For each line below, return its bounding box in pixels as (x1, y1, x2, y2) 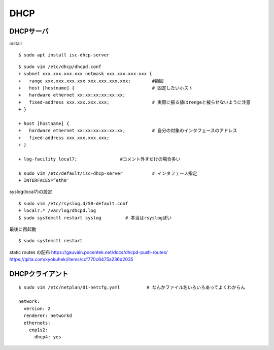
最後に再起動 (9, 226, 37, 232)
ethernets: (23, 320, 51, 326)
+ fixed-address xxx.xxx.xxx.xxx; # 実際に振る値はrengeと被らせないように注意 (18, 99, 251, 105)
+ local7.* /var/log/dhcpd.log (18, 208, 96, 213)
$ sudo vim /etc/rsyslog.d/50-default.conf (18, 201, 128, 206)
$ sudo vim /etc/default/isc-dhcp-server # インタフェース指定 (18, 170, 197, 176)
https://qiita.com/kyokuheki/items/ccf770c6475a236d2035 (9, 257, 134, 263)
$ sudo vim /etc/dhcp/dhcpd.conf (18, 63, 101, 70)
